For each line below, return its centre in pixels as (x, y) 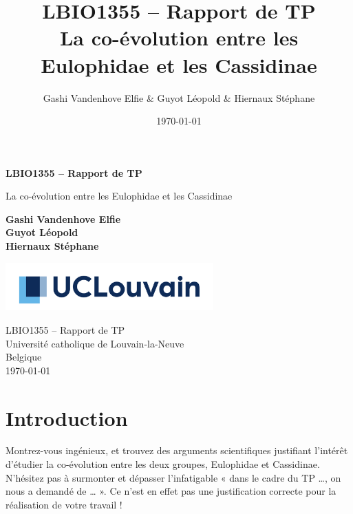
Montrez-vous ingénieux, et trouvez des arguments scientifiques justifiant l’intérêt (177, 450)
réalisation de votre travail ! (64, 504)
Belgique (24, 357)
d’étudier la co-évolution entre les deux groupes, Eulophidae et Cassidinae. (163, 464)
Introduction (67, 417)
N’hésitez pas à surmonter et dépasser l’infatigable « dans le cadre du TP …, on (173, 477)
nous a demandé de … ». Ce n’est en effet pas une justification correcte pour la (171, 491)
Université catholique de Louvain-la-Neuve (95, 343)
